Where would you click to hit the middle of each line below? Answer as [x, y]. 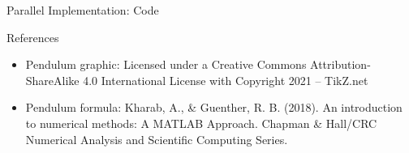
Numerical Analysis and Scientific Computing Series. [157, 139]
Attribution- [340, 64]
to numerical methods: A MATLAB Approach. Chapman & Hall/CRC [201, 123]
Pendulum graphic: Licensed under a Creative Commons [166, 64]
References [33, 37]
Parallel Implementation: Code [83, 10]
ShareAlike [52, 80]
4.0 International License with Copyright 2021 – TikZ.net [226, 80]
